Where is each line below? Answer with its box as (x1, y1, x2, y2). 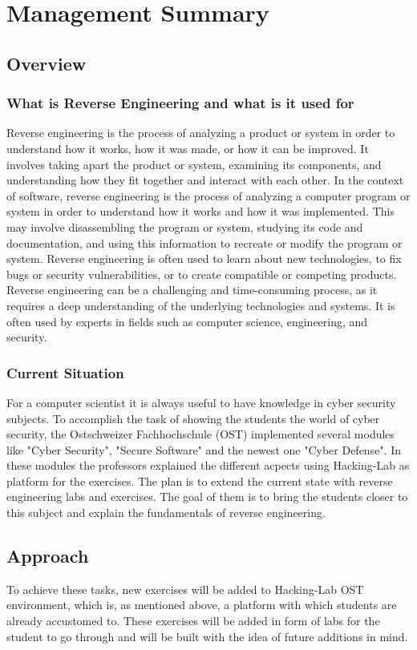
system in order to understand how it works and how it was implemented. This (6, 203, 395, 220)
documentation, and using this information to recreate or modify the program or (6, 234, 403, 251)
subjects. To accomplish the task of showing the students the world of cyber (6, 410, 380, 426)
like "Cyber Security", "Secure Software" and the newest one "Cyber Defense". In (6, 441, 401, 458)
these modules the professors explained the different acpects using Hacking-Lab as (6, 457, 410, 474)
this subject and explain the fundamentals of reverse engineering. (6, 504, 326, 521)
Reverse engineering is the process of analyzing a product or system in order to (6, 124, 395, 141)
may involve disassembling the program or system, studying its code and (6, 218, 363, 235)
